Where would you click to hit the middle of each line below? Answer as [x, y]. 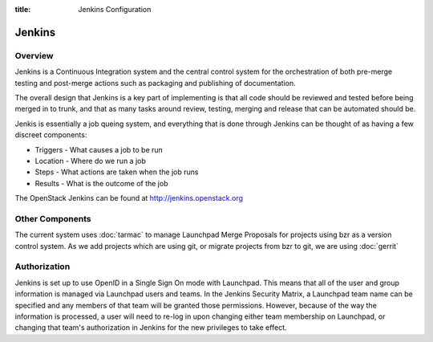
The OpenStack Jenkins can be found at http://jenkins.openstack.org [129, 198]
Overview [34, 55]
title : [23, 9]
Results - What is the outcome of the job [101, 183]
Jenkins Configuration [115, 9]
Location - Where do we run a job [90, 161]
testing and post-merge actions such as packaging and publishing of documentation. [155, 83]
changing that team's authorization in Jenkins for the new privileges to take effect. [151, 328]
